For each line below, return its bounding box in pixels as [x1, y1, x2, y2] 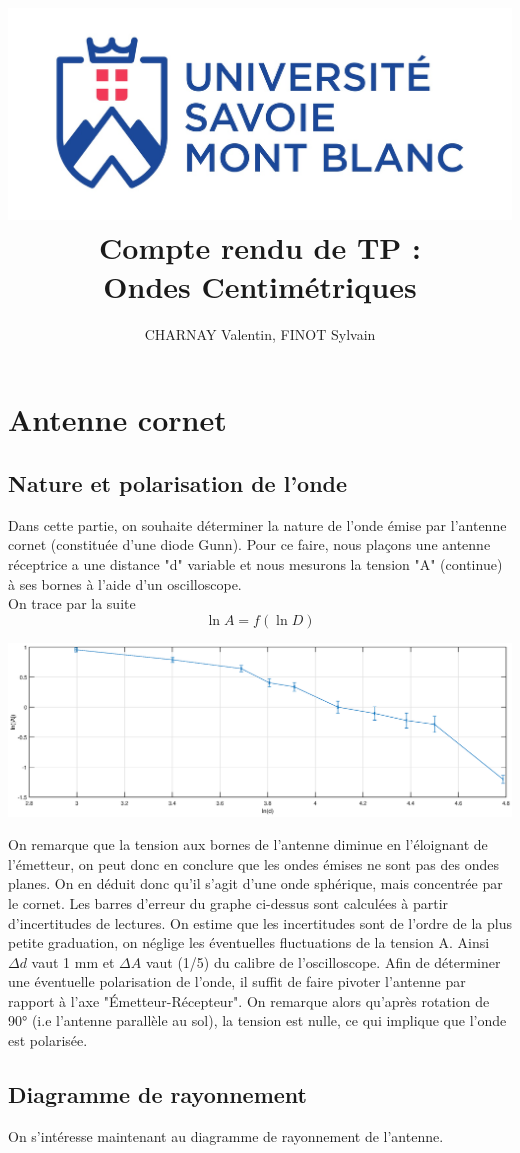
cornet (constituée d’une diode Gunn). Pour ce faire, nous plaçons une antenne [8, 534, 491, 555]
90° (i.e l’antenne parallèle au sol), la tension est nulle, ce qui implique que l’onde [8, 1010, 507, 1031]
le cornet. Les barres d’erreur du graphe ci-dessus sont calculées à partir [8, 892, 449, 913]
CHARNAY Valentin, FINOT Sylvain [144, 323, 376, 344]
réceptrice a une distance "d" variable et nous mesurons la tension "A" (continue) [8, 554, 503, 575]
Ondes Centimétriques [103, 265, 417, 306]
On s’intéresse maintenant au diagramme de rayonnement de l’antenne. [8, 1125, 444, 1146]
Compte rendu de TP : [99, 226, 421, 267]
